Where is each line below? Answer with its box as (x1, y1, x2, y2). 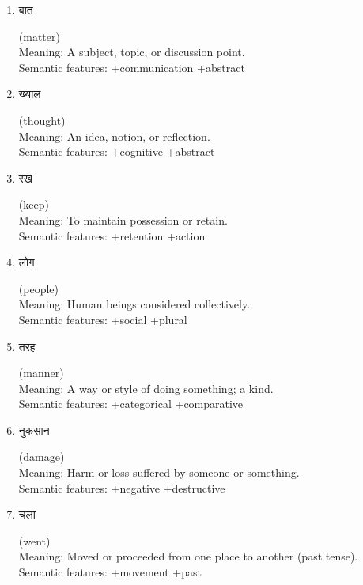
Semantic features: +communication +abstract (18, 58, 245, 75)
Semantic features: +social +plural (18, 311, 187, 327)
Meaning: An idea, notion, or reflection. (18, 127, 210, 144)
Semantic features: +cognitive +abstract (18, 143, 215, 160)
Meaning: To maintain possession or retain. (18, 211, 228, 228)
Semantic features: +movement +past (18, 564, 202, 580)
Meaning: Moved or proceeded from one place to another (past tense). (18, 548, 358, 564)
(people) (18, 280, 59, 296)
